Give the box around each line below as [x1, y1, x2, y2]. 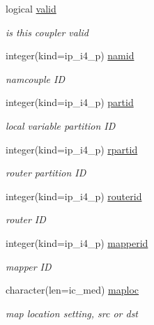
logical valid [6, 1, 56, 15]
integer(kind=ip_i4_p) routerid [6, 188, 142, 203]
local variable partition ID [6, 118, 116, 133]
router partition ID [6, 165, 86, 180]
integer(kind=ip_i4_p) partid [6, 95, 134, 109]
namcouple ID [6, 71, 66, 86]
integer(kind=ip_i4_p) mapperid [6, 235, 148, 250]
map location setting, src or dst [6, 305, 139, 320]
